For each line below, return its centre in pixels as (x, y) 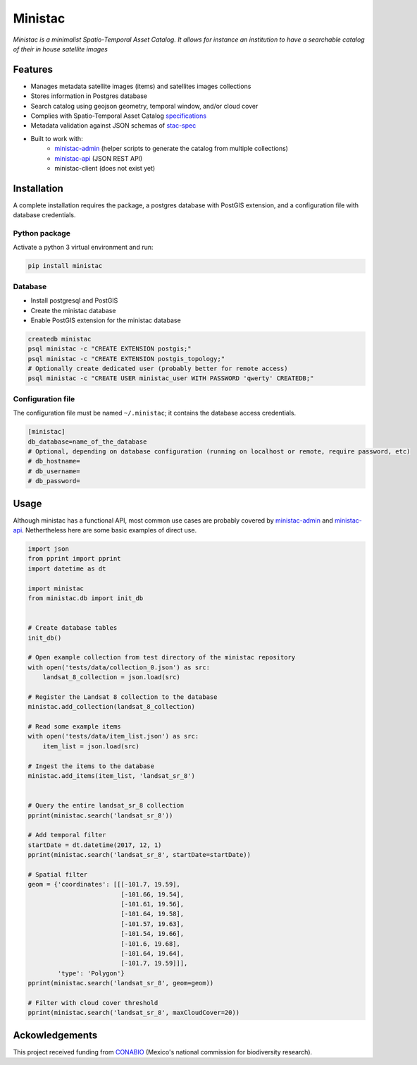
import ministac (56, 588)
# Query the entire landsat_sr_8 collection (106, 805)
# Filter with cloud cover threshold (93, 1003)
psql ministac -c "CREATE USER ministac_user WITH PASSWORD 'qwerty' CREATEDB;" (171, 378)
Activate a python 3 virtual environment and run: (83, 248)
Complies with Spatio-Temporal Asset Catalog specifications (119, 116)
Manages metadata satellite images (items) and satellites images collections (141, 86)
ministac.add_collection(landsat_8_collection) (111, 707)
